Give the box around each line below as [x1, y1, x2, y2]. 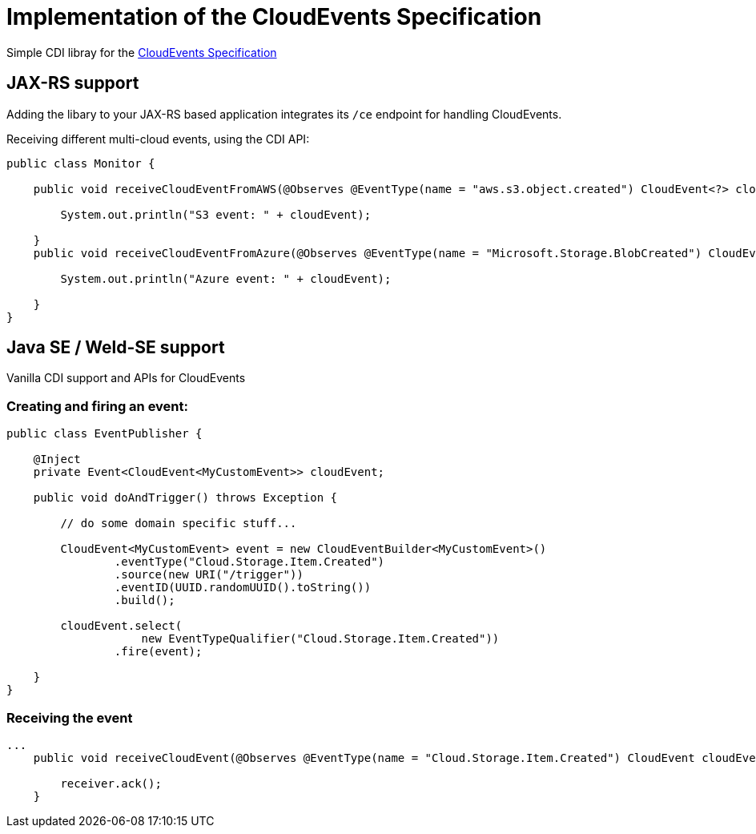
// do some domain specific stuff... [60, 517, 297, 530]
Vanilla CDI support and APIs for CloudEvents [6, 371, 246, 385]
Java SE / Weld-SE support [6, 337, 225, 358]
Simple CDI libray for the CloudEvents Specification [6, 45, 277, 59]
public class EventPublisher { [6, 427, 203, 441]
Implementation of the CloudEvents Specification [6, 3, 542, 30]
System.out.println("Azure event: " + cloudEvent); [60, 272, 392, 285]
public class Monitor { [6, 156, 155, 170]
